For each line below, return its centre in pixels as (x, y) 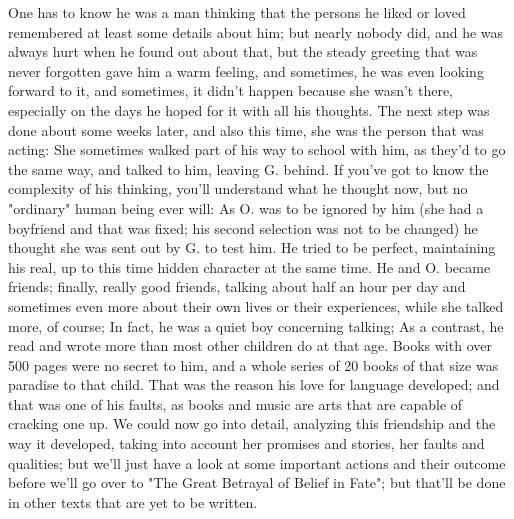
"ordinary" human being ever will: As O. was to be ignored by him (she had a (246, 207)
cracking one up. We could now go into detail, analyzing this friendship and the (252, 423)
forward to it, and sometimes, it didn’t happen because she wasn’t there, (231, 90)
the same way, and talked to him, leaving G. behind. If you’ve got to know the (248, 168)
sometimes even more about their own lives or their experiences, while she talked (256, 305)
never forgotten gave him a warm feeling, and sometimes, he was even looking (246, 70)
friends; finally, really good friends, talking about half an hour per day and (237, 286)
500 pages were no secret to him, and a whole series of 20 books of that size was (253, 364)
